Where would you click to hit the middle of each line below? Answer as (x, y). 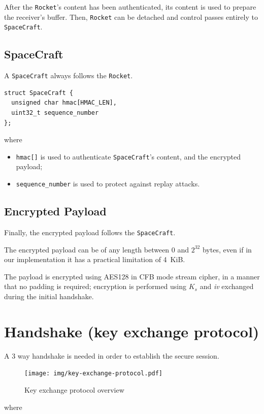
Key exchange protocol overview (74, 389)
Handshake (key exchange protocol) (132, 331)
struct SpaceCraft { (39, 93)
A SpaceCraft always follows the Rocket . (69, 75)
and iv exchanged (227, 286)
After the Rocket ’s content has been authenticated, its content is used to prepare (130, 7)
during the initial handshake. (49, 296)
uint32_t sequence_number (55, 113)
